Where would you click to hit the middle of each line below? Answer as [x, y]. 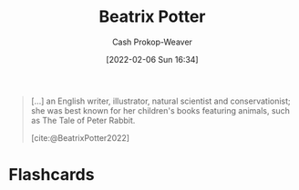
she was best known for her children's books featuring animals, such [160, 110]
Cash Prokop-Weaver [152, 42]
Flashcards [52, 175]
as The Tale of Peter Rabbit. [83, 120]
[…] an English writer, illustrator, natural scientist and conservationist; [160, 101]
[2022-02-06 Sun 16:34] [152, 59]
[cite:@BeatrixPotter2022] [80, 137]
